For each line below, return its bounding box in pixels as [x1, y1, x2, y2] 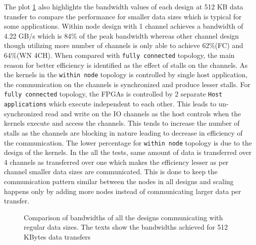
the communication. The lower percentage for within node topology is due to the [4, 137, 252, 147]
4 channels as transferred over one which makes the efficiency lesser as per [4, 156, 229, 167]
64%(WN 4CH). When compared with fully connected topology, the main [4, 49, 235, 60]
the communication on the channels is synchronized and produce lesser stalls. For [4, 79, 251, 89]
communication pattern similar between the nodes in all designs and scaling [4, 176, 234, 186]
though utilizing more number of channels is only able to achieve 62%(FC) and [4, 40, 244, 50]
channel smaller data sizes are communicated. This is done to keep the [4, 166, 218, 177]
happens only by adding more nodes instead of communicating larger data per [4, 186, 241, 196]
